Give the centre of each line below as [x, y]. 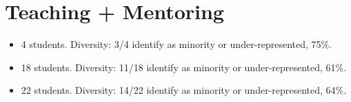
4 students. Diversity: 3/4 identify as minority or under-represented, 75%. [177, 44]
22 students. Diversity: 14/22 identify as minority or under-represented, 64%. [184, 90]
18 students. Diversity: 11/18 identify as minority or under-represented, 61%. [184, 67]
